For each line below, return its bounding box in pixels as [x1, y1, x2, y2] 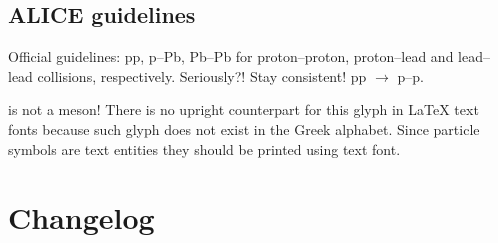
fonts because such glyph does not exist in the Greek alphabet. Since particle [8, 118, 480, 139]
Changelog [8, 197, 155, 238]
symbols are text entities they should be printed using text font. [8, 138, 401, 159]
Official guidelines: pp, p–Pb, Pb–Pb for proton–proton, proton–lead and [8, 46, 454, 67]
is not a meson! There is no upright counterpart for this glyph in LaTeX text [8, 99, 479, 120]
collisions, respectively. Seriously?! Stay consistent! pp [37, 65, 367, 86]
